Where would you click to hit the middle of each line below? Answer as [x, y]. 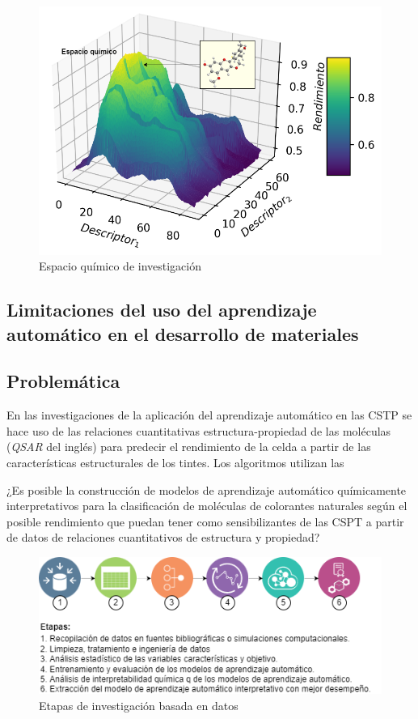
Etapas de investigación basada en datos [139, 705]
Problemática [63, 381]
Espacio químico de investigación [120, 266]
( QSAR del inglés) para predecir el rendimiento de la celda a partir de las [189, 447]
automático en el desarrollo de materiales [183, 333]
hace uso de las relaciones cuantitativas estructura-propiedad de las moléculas [199, 430]
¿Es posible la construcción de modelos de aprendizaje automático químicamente [207, 489]
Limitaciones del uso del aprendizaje [162, 310]
